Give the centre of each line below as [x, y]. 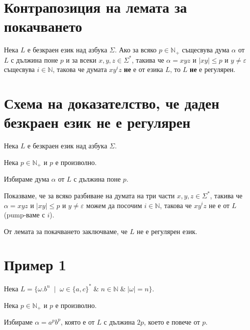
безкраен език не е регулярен [97, 122]
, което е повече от [172, 321]
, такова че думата [80, 69]
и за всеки [81, 59]
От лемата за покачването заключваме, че [66, 231]
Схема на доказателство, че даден [112, 103]
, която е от [77, 321]
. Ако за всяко [136, 50]
